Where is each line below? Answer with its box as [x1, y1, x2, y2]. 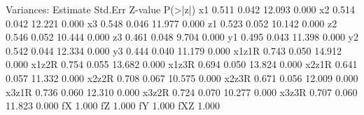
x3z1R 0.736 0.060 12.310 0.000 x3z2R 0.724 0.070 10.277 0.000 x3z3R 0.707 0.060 [6, 84, 358, 99]
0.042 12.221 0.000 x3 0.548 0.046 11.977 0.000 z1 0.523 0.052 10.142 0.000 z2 [6, 15, 337, 30]
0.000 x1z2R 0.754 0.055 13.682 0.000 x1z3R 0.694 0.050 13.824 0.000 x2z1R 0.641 [6, 57, 358, 72]
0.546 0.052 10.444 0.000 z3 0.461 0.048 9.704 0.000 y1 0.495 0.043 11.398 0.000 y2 [6, 29, 358, 44]
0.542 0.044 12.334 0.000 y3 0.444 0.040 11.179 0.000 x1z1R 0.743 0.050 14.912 [6, 43, 342, 57]
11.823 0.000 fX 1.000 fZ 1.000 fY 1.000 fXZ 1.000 [6, 98, 220, 113]
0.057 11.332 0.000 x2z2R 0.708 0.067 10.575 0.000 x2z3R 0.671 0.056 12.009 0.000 [6, 70, 358, 85]
